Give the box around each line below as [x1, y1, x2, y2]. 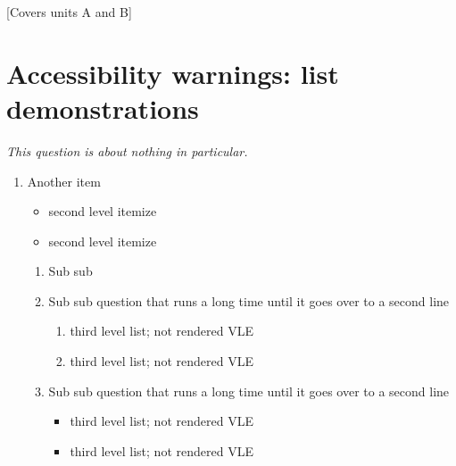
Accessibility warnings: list [6, 54, 339, 91]
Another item [27, 171, 101, 190]
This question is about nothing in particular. [6, 141, 248, 160]
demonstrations [6, 89, 199, 126]
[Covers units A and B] [6, 3, 132, 21]
